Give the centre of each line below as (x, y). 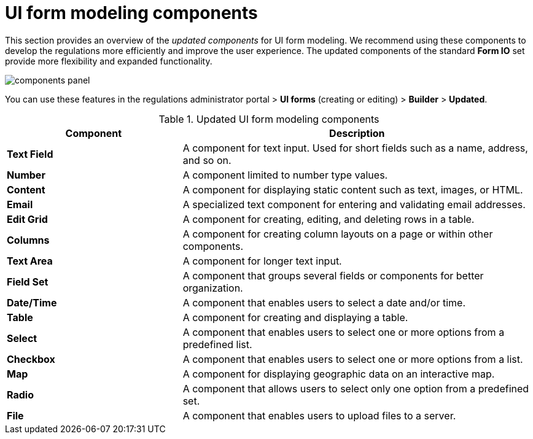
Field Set (28, 282)
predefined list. (217, 344)
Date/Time (32, 302)
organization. (213, 288)
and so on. (207, 160)
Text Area (30, 261)
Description (357, 133)
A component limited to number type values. (285, 175)
